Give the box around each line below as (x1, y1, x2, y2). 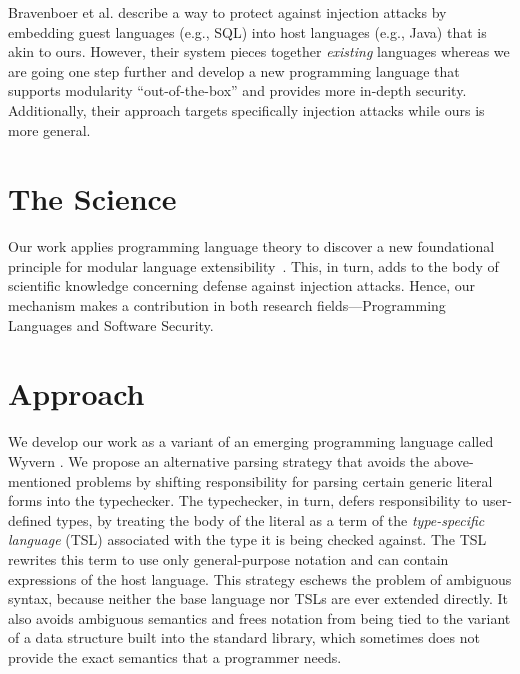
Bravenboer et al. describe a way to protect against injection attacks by (8, 2, 447, 22)
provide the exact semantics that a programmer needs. (8, 646, 342, 667)
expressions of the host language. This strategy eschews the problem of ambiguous (8, 568, 512, 589)
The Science (8, 178, 177, 219)
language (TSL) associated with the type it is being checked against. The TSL (8, 529, 487, 550)
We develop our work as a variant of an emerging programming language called (8, 431, 494, 452)
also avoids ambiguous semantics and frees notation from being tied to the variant (8, 607, 511, 628)
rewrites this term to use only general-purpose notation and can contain (8, 548, 449, 569)
